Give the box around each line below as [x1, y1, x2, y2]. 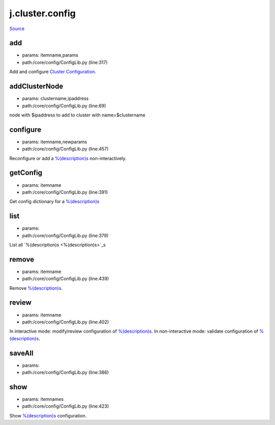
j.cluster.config [9, 8, 76, 19]
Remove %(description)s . [9, 285, 63, 291]
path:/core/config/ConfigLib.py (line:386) [22, 369, 109, 376]
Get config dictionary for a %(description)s [9, 198, 100, 205]
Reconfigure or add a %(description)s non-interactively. [9, 155, 127, 161]
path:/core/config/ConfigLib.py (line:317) [22, 59, 108, 65]
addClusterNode [9, 82, 64, 91]
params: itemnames [22, 396, 64, 402]
